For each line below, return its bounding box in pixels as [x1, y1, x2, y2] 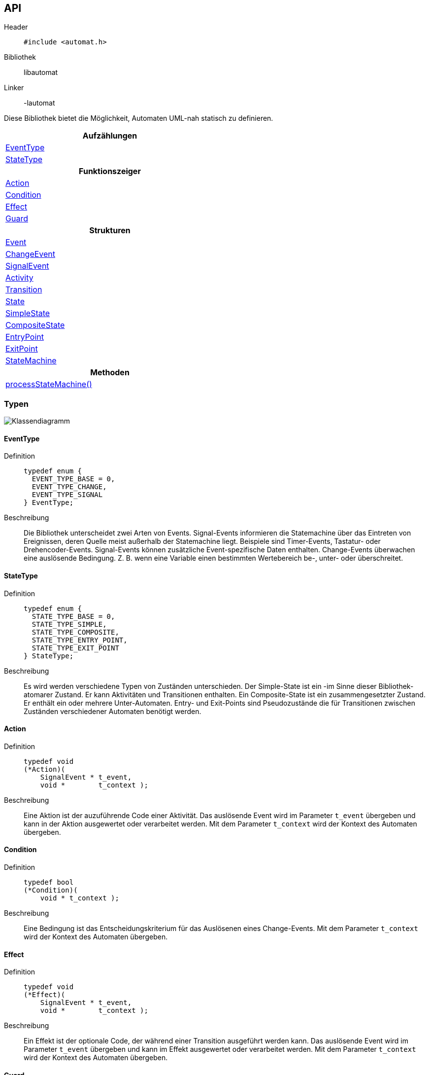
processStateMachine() [5, 379, 92, 390]
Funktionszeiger [79, 166, 141, 177]
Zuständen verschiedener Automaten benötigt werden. [24, 707, 201, 716]
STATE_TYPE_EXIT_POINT [32, 644, 119, 652]
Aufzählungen [82, 131, 137, 141]
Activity [5, 273, 33, 283]
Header [4, 23, 28, 32]
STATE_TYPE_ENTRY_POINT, [32, 636, 128, 644]
